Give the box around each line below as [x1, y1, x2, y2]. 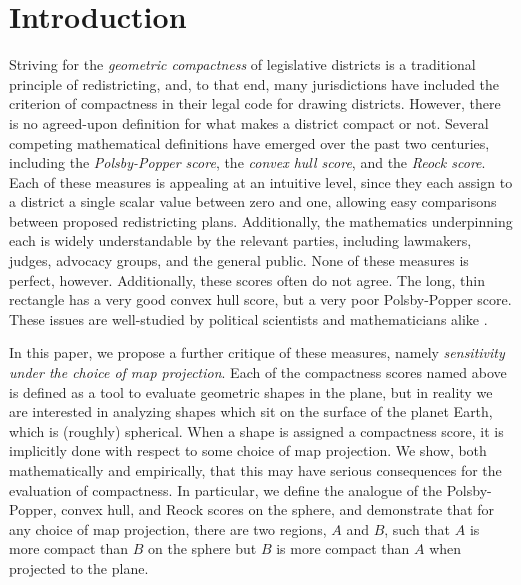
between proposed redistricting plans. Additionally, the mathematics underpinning [9, 210, 513, 231]
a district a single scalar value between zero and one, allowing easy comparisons [9, 191, 497, 212]
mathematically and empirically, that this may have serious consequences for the [9, 460, 502, 480]
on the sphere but [148, 538, 257, 559]
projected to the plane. [9, 557, 149, 578]
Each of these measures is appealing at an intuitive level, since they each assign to [9, 171, 513, 192]
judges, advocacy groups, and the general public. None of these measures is [9, 250, 469, 271]
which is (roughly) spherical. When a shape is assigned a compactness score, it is [9, 420, 504, 441]
